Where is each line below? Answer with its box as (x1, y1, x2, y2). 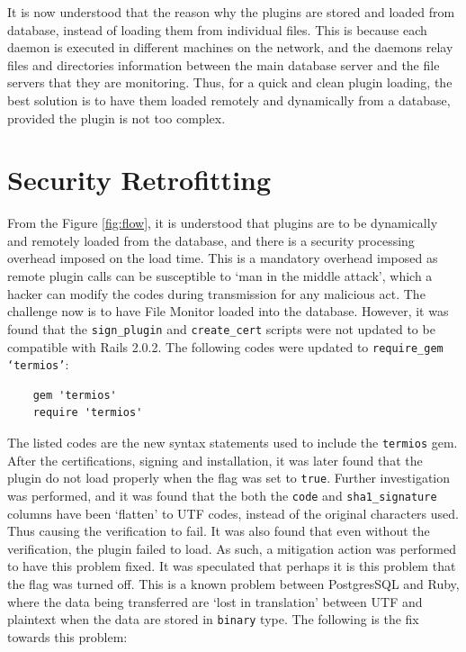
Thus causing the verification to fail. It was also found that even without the (7, 521, 430, 540)
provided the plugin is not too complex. (7, 108, 226, 127)
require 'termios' (32, 406, 143, 420)
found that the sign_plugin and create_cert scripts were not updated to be (7, 319, 435, 338)
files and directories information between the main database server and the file (7, 55, 440, 74)
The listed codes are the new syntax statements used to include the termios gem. (7, 433, 458, 451)
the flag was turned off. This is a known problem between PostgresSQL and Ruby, (7, 574, 460, 593)
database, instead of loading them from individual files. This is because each (7, 20, 427, 39)
